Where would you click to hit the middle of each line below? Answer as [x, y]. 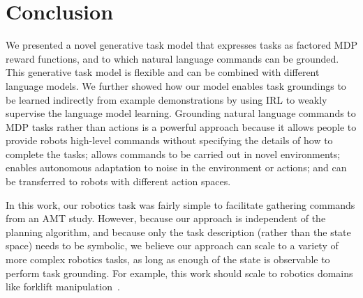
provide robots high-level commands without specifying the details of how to [169, 140]
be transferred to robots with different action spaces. [118, 181]
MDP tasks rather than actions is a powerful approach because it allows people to [181, 126]
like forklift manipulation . [63, 287]
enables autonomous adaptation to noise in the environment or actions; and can [176, 167]
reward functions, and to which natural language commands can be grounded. [172, 58]
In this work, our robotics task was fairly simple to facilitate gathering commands [180, 204]
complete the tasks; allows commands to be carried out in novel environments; [173, 154]
